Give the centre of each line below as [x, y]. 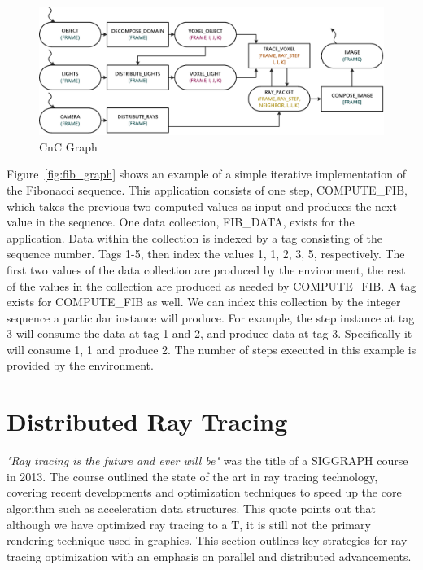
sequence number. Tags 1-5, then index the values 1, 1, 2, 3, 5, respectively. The [206, 254]
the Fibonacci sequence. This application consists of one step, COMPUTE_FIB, [207, 189]
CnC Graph [68, 146]
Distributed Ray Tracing [147, 421]
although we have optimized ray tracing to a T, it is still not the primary [189, 524]
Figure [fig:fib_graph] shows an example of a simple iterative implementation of [206, 174]
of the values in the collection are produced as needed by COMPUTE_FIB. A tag [211, 285]
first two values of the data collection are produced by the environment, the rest [206, 269]
